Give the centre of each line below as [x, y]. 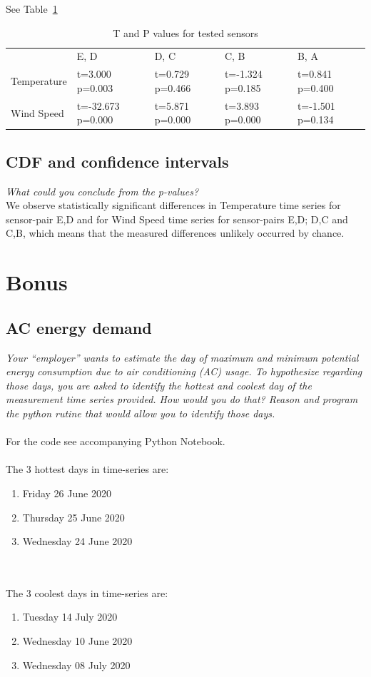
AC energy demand [79, 327]
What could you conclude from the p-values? [102, 191]
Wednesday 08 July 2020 [76, 665]
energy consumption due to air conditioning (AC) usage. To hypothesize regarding [184, 371]
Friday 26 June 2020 [67, 493]
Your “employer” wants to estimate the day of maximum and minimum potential [182, 357]
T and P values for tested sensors [185, 32]
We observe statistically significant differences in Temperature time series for [173, 205]
